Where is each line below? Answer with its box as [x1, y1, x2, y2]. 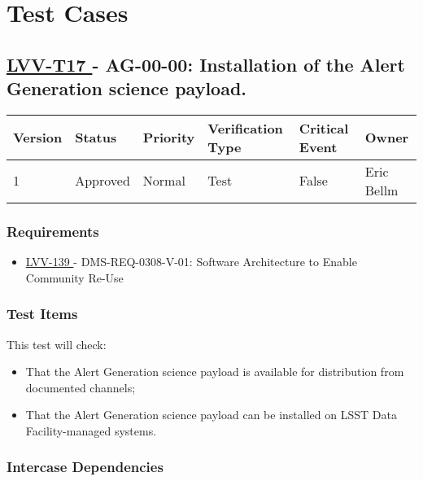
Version [13, 128, 63, 147]
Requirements [7, 221, 99, 241]
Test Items [7, 304, 78, 324]
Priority [142, 128, 195, 147]
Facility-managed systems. [25, 422, 157, 439]
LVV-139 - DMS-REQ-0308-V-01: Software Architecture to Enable [25, 253, 357, 270]
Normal [142, 171, 185, 190]
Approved [75, 171, 130, 190]
